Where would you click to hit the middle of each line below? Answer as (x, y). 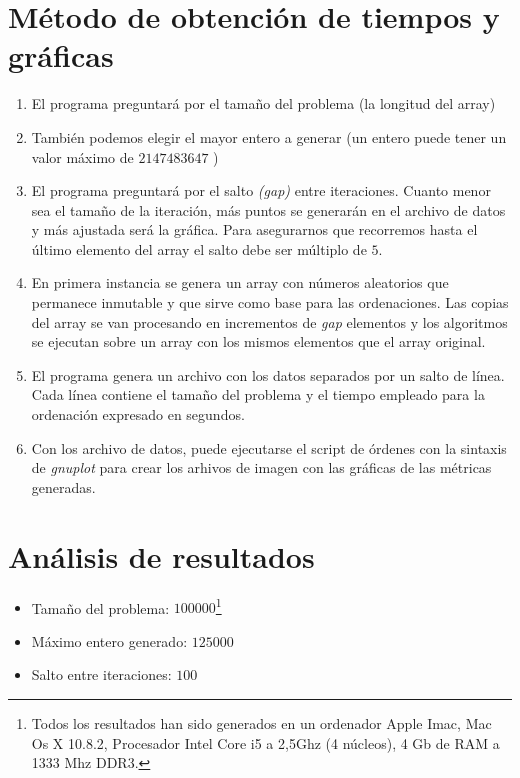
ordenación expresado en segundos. (138, 414)
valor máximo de (82, 156)
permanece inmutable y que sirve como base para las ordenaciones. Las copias (270, 302)
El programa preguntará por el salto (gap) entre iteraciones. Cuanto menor (261, 190)
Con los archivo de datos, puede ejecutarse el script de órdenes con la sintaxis (269, 447)
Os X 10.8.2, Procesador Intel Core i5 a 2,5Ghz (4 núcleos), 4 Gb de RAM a (265, 742)
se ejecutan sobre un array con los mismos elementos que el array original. (258, 341)
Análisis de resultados (161, 555)
